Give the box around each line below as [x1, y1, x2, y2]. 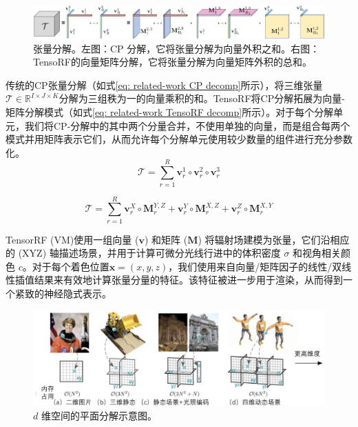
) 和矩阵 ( [144, 232, 188, 246]
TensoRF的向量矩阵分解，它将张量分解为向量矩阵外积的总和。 [33, 54, 312, 69]
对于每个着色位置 [32, 259, 109, 273]
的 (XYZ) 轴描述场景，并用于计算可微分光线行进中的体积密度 [6, 246, 281, 260]
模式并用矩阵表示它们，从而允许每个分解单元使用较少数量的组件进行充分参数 [6, 132, 352, 146]
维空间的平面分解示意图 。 [41, 408, 157, 423]
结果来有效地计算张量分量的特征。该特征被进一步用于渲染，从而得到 [34, 272, 343, 287]
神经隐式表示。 [43, 286, 112, 301]
